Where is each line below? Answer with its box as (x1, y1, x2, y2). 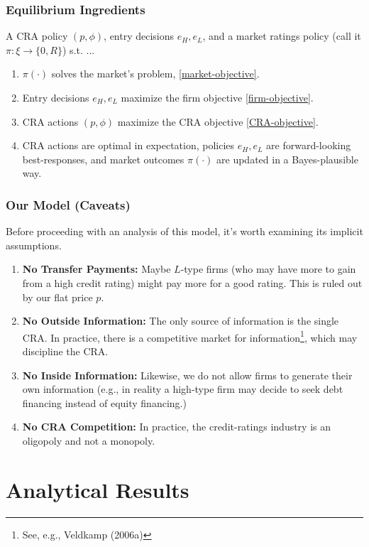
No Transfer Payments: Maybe (22, 261, 171, 276)
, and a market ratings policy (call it (202, 28, 361, 43)
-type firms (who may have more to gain (180, 261, 356, 276)
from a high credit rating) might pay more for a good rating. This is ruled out (22, 275, 363, 290)
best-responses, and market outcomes (22, 151, 184, 166)
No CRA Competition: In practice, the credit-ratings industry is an (22, 419, 331, 434)
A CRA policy (6, 28, 68, 43)
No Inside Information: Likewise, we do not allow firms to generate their (22, 367, 353, 382)
